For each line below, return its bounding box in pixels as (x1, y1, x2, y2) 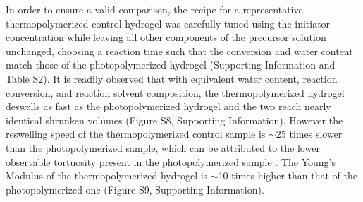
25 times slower (276, 126, 343, 141)
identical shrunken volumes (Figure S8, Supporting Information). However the (6, 112, 343, 127)
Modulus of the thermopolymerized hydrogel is (6, 168, 208, 183)
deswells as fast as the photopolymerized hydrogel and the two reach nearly (6, 99, 331, 114)
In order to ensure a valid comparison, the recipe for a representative (6, 2, 303, 16)
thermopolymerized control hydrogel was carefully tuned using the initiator (6, 16, 331, 30)
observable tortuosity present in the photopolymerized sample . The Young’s (6, 154, 336, 169)
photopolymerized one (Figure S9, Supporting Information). (6, 182, 264, 196)
